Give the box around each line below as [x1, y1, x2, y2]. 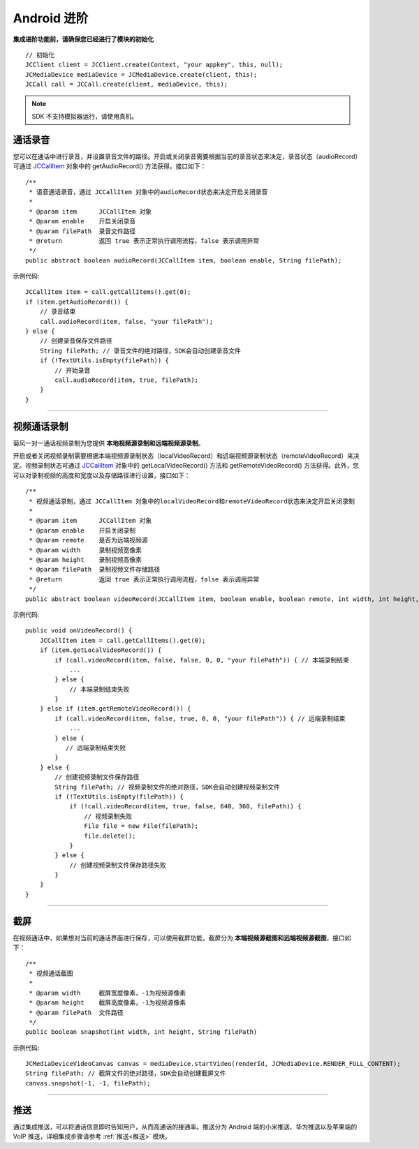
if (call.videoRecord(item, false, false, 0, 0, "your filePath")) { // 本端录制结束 [54, 656, 349, 664]
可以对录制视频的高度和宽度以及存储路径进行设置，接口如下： [13, 471, 191, 480]
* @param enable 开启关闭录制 [29, 526, 136, 534]
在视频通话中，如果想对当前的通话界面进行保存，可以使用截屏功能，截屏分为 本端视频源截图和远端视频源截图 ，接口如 [13, 933, 351, 942]
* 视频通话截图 [29, 969, 73, 977]
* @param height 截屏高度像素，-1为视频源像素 [29, 999, 186, 1007]
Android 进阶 [13, 10, 89, 26]
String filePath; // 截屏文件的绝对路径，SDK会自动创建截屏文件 [25, 1069, 226, 1078]
